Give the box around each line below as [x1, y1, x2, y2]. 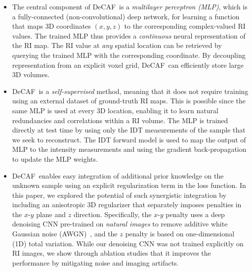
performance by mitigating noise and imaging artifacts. [12, 257, 179, 268]
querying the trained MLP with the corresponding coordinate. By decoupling [12, 49, 246, 60]
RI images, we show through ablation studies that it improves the [12, 248, 211, 258]
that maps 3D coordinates [12, 21, 91, 31]
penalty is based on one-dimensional [125, 228, 235, 239]
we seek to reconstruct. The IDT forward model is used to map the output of [12, 134, 246, 144]
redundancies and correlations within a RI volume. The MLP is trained [12, 115, 228, 125]
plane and [36, 209, 66, 219]
